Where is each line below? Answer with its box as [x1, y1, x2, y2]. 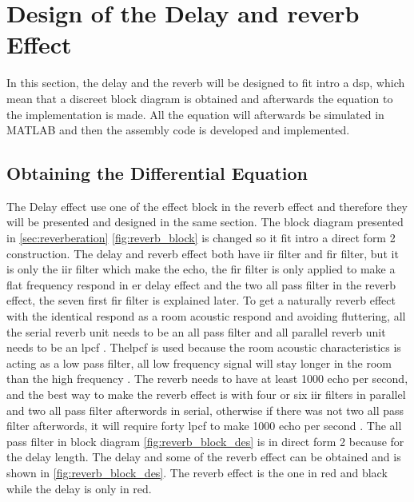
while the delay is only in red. [6, 480, 152, 496]
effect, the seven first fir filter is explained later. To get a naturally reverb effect [6, 292, 396, 309]
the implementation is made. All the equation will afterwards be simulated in [6, 106, 384, 122]
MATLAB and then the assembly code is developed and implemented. [6, 122, 350, 138]
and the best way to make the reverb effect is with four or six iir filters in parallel [6, 386, 406, 403]
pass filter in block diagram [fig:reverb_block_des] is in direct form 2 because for [6, 432, 404, 449]
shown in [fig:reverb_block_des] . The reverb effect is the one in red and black [6, 464, 388, 480]
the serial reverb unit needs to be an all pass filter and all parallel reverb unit [6, 323, 386, 340]
